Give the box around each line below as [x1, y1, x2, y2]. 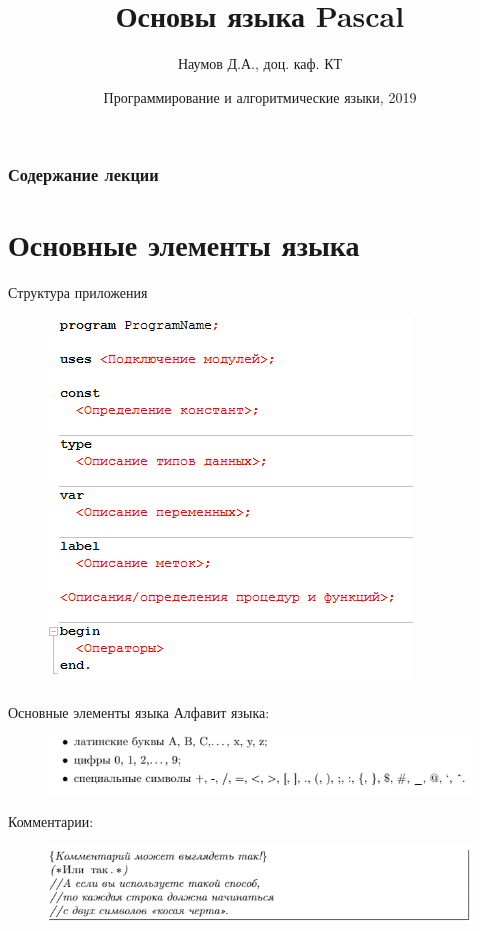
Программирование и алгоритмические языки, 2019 [103, 86, 417, 107]
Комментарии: [8, 811, 94, 832]
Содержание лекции [8, 162, 159, 187]
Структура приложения [8, 282, 148, 303]
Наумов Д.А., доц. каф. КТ [177, 53, 343, 74]
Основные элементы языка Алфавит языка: [8, 701, 270, 722]
